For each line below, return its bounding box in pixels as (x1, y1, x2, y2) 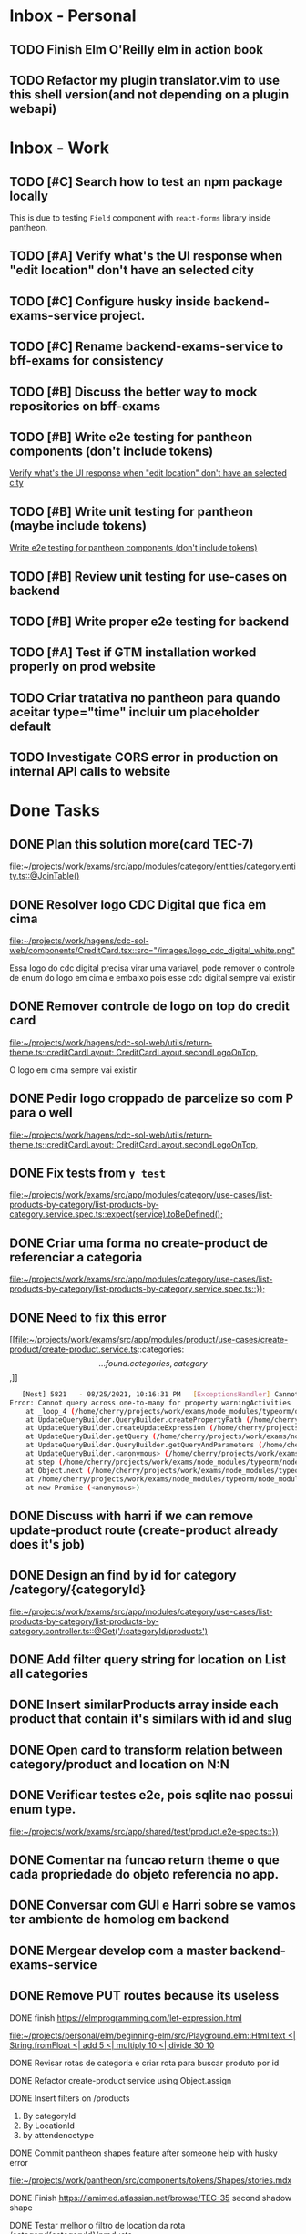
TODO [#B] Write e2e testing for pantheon (9, 429, 253, 445)
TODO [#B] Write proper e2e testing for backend (9, 613, 290, 629)
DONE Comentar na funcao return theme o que (9, 1852, 280, 1869)
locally (9, 188, 48, 203)
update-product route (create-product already (9, 1522, 279, 1538)
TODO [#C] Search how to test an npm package (9, 174, 284, 190)
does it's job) (9, 1537, 85, 1552)
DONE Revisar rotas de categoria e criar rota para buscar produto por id (9, 2057, 280, 2068)
